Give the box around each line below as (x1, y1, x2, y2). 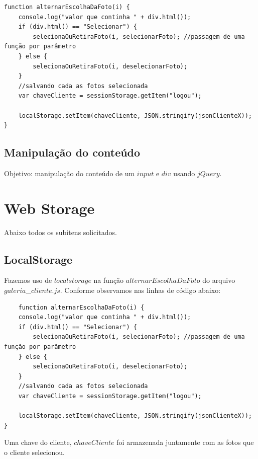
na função (93, 275, 124, 285)
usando (173, 168, 195, 178)
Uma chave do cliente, (4, 437, 72, 447)
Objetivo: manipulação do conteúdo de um (4, 168, 135, 178)
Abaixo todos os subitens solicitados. (4, 226, 117, 237)
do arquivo (202, 275, 235, 285)
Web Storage (4, 197, 95, 218)
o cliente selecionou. (4, 446, 65, 457)
